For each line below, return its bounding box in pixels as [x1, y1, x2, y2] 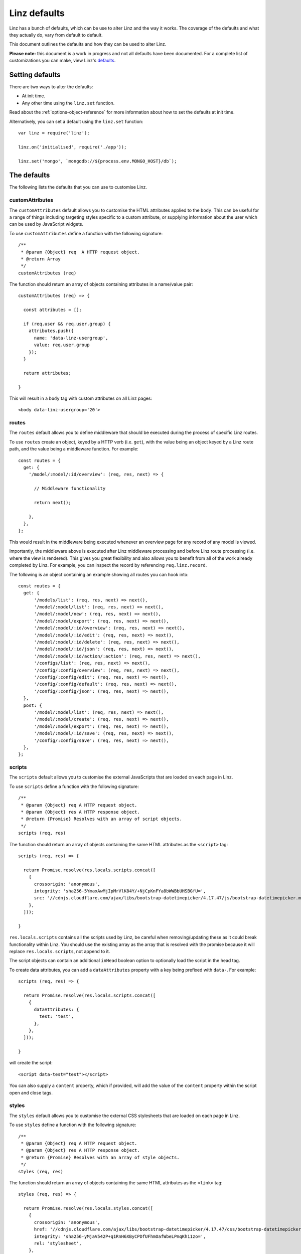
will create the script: [9, 1060, 53, 1066]
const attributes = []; [23, 307, 82, 313]
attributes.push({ [28, 328, 74, 334]
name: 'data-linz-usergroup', [34, 335, 108, 341]
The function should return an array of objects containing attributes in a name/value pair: [9, 281, 193, 287]
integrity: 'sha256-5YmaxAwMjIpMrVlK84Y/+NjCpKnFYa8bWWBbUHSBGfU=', [34, 888, 206, 894]
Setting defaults [9, 70, 61, 79]
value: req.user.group [34, 342, 90, 348]
